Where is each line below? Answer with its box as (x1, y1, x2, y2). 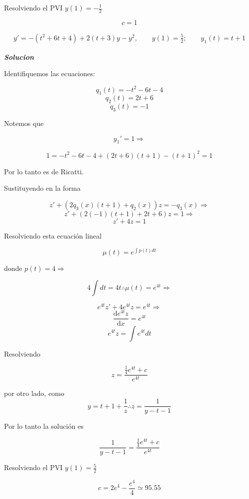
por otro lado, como (4, 388, 65, 398)
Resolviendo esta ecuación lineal (4, 231, 102, 241)
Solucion (4, 51, 34, 62)
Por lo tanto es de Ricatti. (4, 166, 84, 176)
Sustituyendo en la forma (4, 183, 81, 193)
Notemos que (4, 118, 44, 128)
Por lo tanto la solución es (4, 421, 84, 431)
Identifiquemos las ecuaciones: (4, 68, 95, 79)
